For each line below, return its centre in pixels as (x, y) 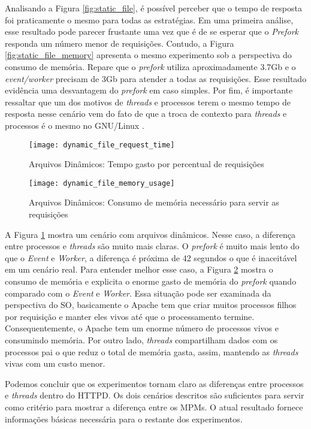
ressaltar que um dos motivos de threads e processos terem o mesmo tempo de (148, 102)
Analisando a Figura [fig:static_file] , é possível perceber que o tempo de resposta (153, 8)
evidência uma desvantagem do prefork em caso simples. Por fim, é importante (149, 90)
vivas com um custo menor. (55, 363)
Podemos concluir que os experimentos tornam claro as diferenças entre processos (154, 383)
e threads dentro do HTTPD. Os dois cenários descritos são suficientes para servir (155, 395)
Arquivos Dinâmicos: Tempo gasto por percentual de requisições (147, 164)
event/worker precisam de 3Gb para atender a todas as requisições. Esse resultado (156, 78)
